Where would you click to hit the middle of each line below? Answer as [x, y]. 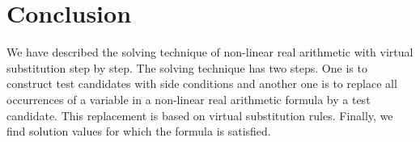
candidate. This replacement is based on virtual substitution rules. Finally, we [200, 115]
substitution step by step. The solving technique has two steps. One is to [187, 67]
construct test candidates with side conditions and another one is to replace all [202, 84]
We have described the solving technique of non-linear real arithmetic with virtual [210, 52]
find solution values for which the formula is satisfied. [139, 131]
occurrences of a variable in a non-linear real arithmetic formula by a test [189, 99]
